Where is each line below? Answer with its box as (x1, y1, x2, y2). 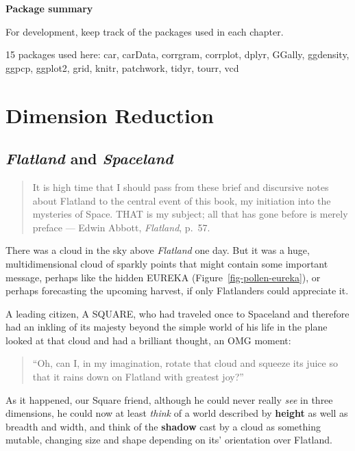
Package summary (5, 1, 93, 15)
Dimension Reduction (5, 101, 214, 129)
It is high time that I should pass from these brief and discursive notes (32, 179, 329, 194)
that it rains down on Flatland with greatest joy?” (32, 370, 244, 384)
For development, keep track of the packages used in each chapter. (5, 24, 284, 38)
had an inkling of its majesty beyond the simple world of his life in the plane (5, 320, 328, 334)
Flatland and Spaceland (5, 148, 173, 169)
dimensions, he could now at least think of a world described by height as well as (5, 406, 348, 420)
